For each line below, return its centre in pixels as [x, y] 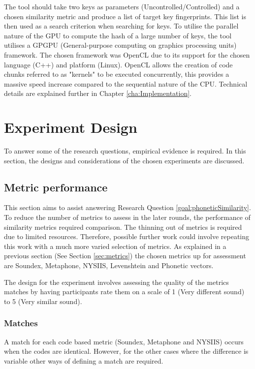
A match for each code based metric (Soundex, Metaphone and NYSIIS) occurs [124, 341]
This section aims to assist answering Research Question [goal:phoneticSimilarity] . [127, 207]
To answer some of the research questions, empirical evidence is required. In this [125, 151]
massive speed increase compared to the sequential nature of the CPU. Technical [126, 83]
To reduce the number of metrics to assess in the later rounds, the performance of [127, 217]
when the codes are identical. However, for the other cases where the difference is [126, 351]
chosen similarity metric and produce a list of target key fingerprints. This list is [125, 16]
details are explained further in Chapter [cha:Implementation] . [98, 93]
